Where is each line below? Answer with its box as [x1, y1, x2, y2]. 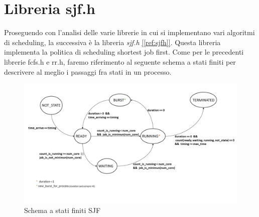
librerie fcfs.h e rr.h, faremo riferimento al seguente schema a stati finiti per [4, 56, 236, 67]
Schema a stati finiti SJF [24, 205, 101, 215]
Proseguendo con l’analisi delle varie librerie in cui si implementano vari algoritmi [4, 27, 255, 38]
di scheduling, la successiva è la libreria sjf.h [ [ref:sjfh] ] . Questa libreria [4, 37, 221, 47]
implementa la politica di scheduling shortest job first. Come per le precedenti [4, 47, 244, 57]
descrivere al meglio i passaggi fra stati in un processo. [4, 66, 172, 77]
